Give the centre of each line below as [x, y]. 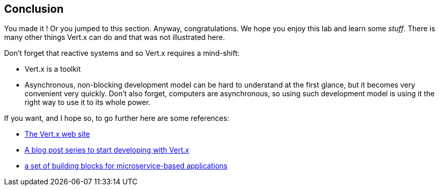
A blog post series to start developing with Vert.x [107, 150]
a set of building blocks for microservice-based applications [126, 166]
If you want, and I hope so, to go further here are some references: [117, 118]
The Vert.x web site [57, 134]
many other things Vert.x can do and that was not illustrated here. [115, 37]
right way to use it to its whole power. [88, 102]
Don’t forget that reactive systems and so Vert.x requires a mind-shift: [122, 53]
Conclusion [34, 9]
